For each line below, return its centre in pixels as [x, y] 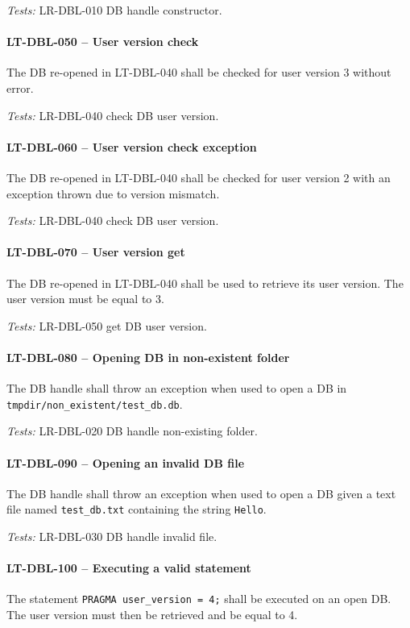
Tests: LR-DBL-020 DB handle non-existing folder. [132, 431]
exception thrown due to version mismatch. [113, 193]
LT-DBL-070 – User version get [96, 252]
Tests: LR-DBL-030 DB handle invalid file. [112, 537]
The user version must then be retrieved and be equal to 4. [152, 615]
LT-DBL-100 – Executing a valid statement [129, 568]
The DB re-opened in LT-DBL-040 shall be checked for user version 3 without [199, 72]
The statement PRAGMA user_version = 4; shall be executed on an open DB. [199, 599]
